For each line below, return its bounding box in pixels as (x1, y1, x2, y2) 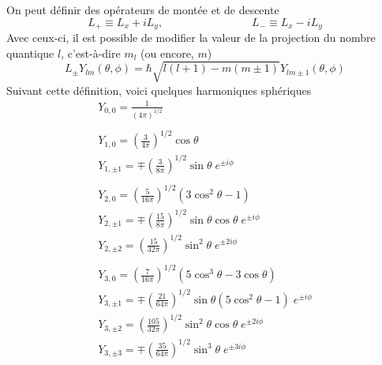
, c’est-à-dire (61, 44, 121, 61)
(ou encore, (140, 44, 194, 61)
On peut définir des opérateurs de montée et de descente (6, 2, 279, 17)
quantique (6, 44, 54, 61)
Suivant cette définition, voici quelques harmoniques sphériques (6, 81, 312, 98)
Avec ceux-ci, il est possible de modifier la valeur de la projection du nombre (6, 29, 376, 46)
